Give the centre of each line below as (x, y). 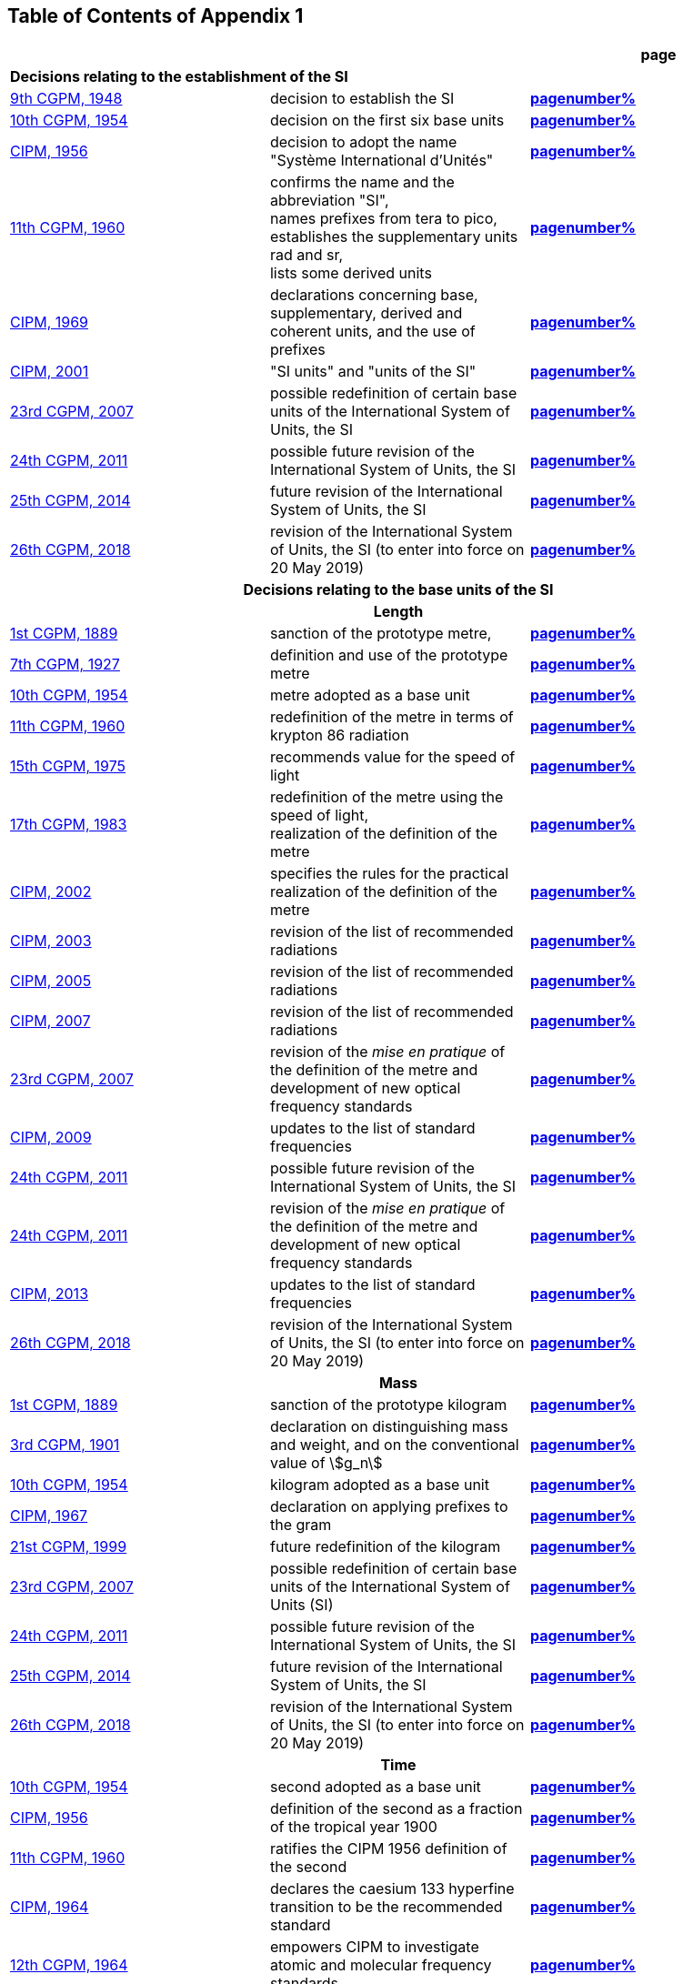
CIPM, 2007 (50, 1021)
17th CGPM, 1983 (69, 825)
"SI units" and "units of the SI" (373, 372)
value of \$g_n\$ (326, 1463)
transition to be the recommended (386, 1907)
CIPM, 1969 (50, 322)
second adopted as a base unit (375, 1787)
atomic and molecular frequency (381, 1965)
